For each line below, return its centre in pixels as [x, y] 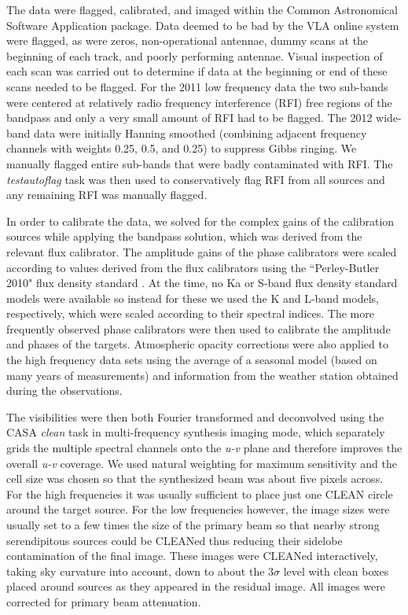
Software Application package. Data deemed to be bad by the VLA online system [203, 25]
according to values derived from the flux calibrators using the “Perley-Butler [193, 267]
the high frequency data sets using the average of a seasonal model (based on [192, 360]
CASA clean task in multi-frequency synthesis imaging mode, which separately [196, 432]
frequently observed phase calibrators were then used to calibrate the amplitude [198, 328]
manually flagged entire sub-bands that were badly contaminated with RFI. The [200, 163]
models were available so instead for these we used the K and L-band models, [193, 298]
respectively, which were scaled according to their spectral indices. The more [190, 313]
